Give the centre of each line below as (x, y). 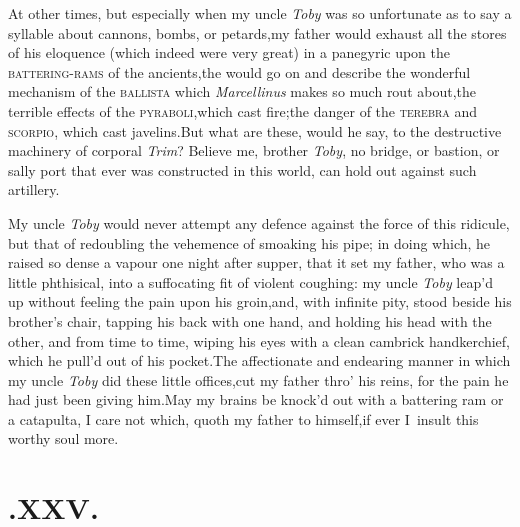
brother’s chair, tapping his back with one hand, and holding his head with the (250, 320)
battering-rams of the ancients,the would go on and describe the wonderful (239, 71)
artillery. (34, 189)
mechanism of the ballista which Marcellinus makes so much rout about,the (242, 91)
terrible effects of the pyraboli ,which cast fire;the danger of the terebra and (243, 110)
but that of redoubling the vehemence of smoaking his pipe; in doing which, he (249, 242)
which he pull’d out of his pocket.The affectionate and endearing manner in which (259, 360)
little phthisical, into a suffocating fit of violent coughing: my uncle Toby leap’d (250, 281)
